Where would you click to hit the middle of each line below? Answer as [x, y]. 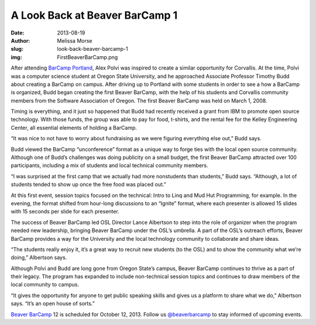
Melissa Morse [75, 40]
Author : [20, 40]
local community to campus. [45, 285]
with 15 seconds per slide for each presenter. [65, 212]
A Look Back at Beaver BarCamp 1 [94, 15]
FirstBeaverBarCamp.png [87, 57]
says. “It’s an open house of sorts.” [53, 303]
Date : [18, 33]
